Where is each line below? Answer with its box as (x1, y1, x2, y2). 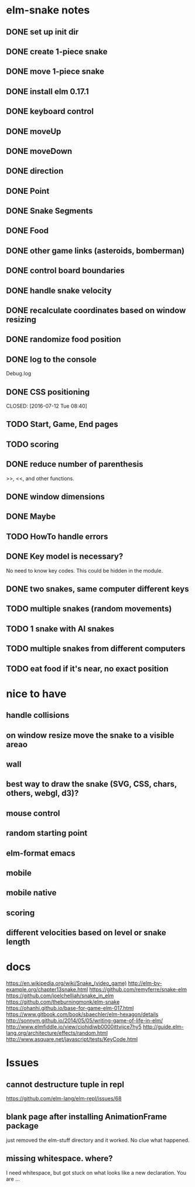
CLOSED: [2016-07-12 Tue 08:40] (6, 402, 88, 410)
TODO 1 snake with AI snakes (6, 624, 114, 634)
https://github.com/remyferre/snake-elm (89, 986, 187, 993)
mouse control (6, 808, 60, 818)
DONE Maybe (6, 512, 56, 522)
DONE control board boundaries (6, 266, 125, 276)
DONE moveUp (6, 126, 61, 136)
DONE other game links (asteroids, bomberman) (6, 245, 185, 255)
